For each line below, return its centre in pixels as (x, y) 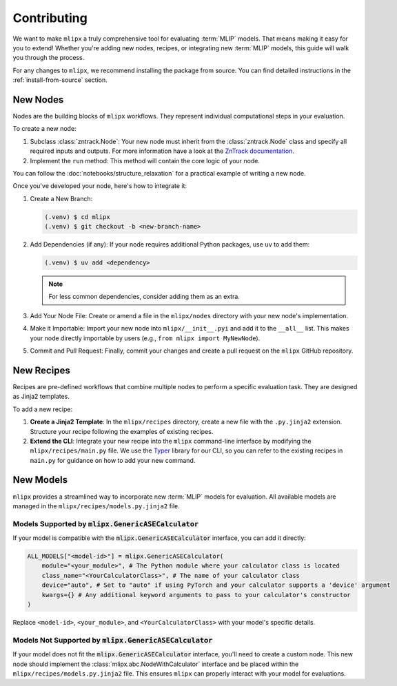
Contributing (50, 18)
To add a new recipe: (42, 409)
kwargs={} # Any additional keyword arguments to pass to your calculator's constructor (196, 595)
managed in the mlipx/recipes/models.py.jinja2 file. (96, 506)
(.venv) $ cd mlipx (77, 217)
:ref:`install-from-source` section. (60, 80)
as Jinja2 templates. (41, 397)
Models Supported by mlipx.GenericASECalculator (106, 523)
